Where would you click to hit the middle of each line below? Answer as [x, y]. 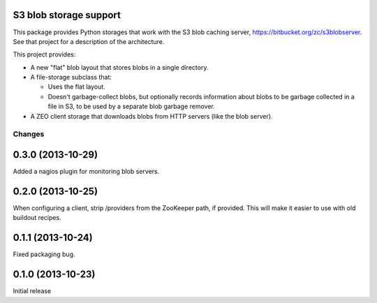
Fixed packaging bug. [44, 254]
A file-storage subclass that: [71, 77]
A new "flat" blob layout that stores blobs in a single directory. [119, 67]
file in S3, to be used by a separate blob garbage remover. [132, 106]
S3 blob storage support [67, 15]
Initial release [32, 291]
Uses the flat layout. [77, 87]
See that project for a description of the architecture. [89, 41]
